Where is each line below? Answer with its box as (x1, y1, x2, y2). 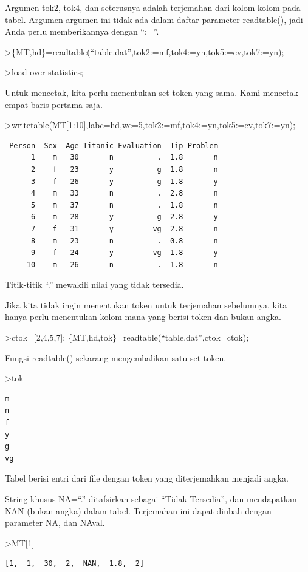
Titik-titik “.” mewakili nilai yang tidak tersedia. (5, 278, 184, 291)
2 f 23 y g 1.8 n (30, 165, 218, 174)
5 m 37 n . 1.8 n (30, 200, 218, 209)
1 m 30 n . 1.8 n (30, 153, 218, 162)
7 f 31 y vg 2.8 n (30, 224, 218, 233)
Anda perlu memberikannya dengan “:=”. (5, 25, 159, 38)
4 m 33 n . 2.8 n (30, 189, 218, 198)
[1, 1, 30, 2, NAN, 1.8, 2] (5, 559, 145, 568)
